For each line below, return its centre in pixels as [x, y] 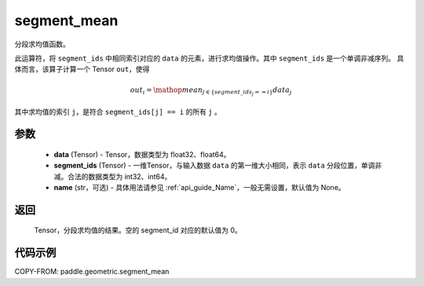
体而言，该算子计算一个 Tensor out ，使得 [82, 69]
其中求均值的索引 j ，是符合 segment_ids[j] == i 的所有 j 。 [118, 112]
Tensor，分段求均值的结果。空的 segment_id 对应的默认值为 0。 [138, 230]
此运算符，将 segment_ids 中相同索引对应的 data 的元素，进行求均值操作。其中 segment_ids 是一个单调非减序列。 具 [209, 58]
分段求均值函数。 [42, 44]
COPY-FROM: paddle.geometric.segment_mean [92, 272]
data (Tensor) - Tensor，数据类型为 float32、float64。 [142, 154]
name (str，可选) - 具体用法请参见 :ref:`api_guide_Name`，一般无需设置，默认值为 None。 [199, 188]
